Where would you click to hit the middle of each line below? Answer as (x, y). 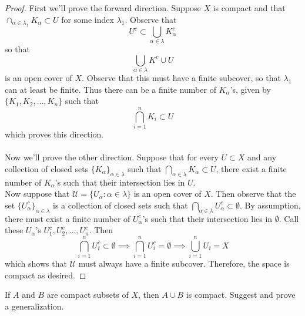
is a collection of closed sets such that (120, 205)
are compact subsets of (88, 295)
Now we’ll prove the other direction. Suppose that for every (112, 157)
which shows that (36, 263)
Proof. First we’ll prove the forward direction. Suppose (103, 8)
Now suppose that (37, 194)
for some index (88, 19)
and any (262, 157)
